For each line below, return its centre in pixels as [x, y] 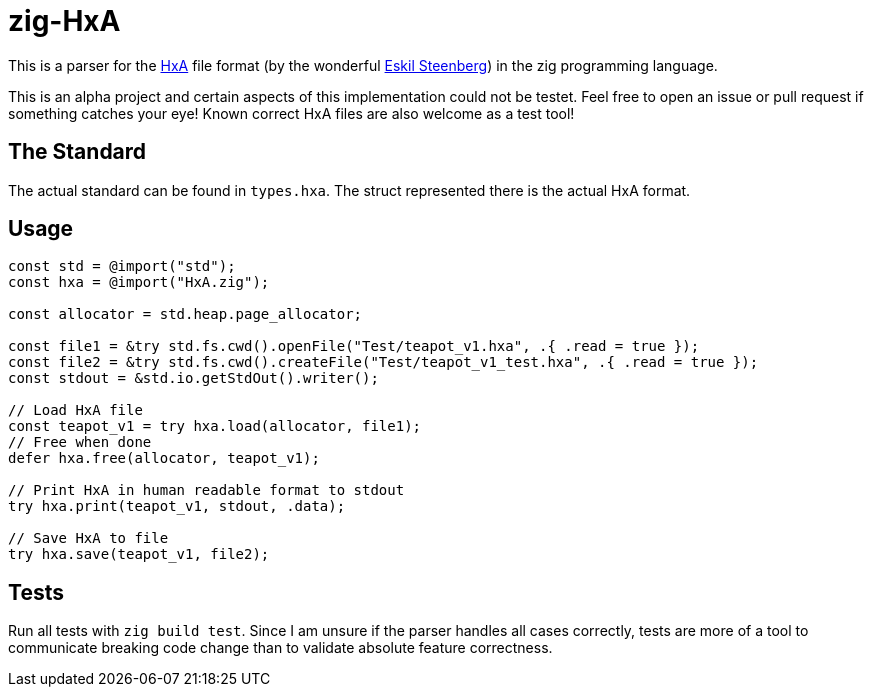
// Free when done [80, 442]
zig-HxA [64, 21]
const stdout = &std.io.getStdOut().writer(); [193, 378]
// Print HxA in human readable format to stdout [206, 490]
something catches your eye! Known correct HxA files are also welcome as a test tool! [291, 113]
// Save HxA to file [88, 538]
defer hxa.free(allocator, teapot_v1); [164, 458]
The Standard [77, 152]
